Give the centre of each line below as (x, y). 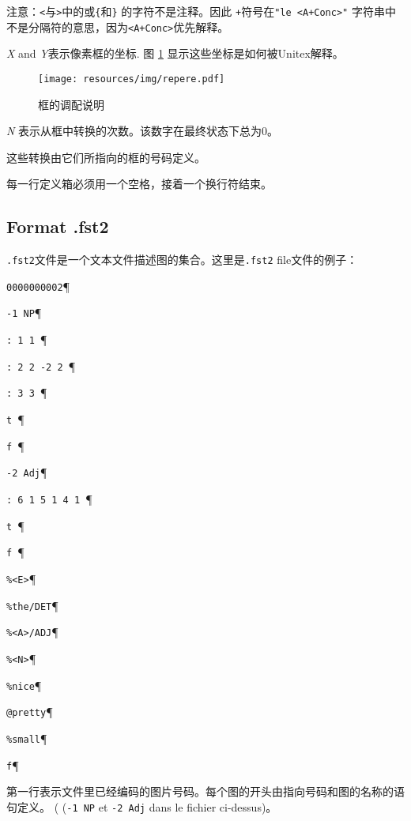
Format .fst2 (58, 226)
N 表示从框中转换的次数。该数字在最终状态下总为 (134, 131)
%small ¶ (27, 738)
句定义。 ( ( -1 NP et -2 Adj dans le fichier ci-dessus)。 (142, 806)
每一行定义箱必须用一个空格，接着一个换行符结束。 (139, 184)
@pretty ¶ (30, 712)
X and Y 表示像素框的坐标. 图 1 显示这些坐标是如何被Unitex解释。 (175, 53)
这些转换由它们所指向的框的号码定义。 (106, 157)
